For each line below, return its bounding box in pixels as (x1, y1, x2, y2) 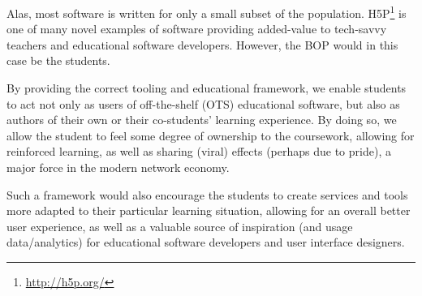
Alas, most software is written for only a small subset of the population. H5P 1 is (6, 2, 407, 21)
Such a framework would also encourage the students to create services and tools (6, 186, 408, 203)
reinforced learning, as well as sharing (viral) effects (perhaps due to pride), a (6, 143, 391, 160)
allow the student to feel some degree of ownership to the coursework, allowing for (6, 127, 415, 144)
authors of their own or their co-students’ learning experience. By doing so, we (6, 111, 397, 128)
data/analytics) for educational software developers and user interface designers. (6, 234, 405, 251)
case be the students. (6, 52, 110, 69)
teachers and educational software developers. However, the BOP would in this (6, 36, 398, 53)
